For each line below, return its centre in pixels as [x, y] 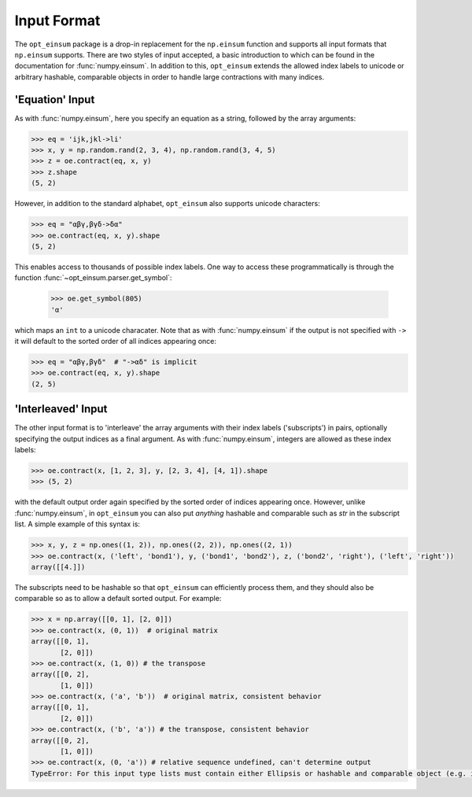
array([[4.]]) [58, 567]
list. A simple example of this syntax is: [77, 524]
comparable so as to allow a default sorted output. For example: [118, 599]
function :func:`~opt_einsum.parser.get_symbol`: [93, 278]
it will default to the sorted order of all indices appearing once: [115, 341]
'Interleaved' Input [61, 409]
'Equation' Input [55, 100]
